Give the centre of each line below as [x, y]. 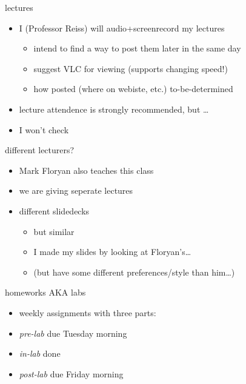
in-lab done [40, 353]
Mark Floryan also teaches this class [86, 170]
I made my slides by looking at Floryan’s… [112, 252]
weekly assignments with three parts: [88, 312]
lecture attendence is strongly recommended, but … [114, 109]
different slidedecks [54, 210]
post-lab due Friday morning [71, 373]
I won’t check [44, 129]
